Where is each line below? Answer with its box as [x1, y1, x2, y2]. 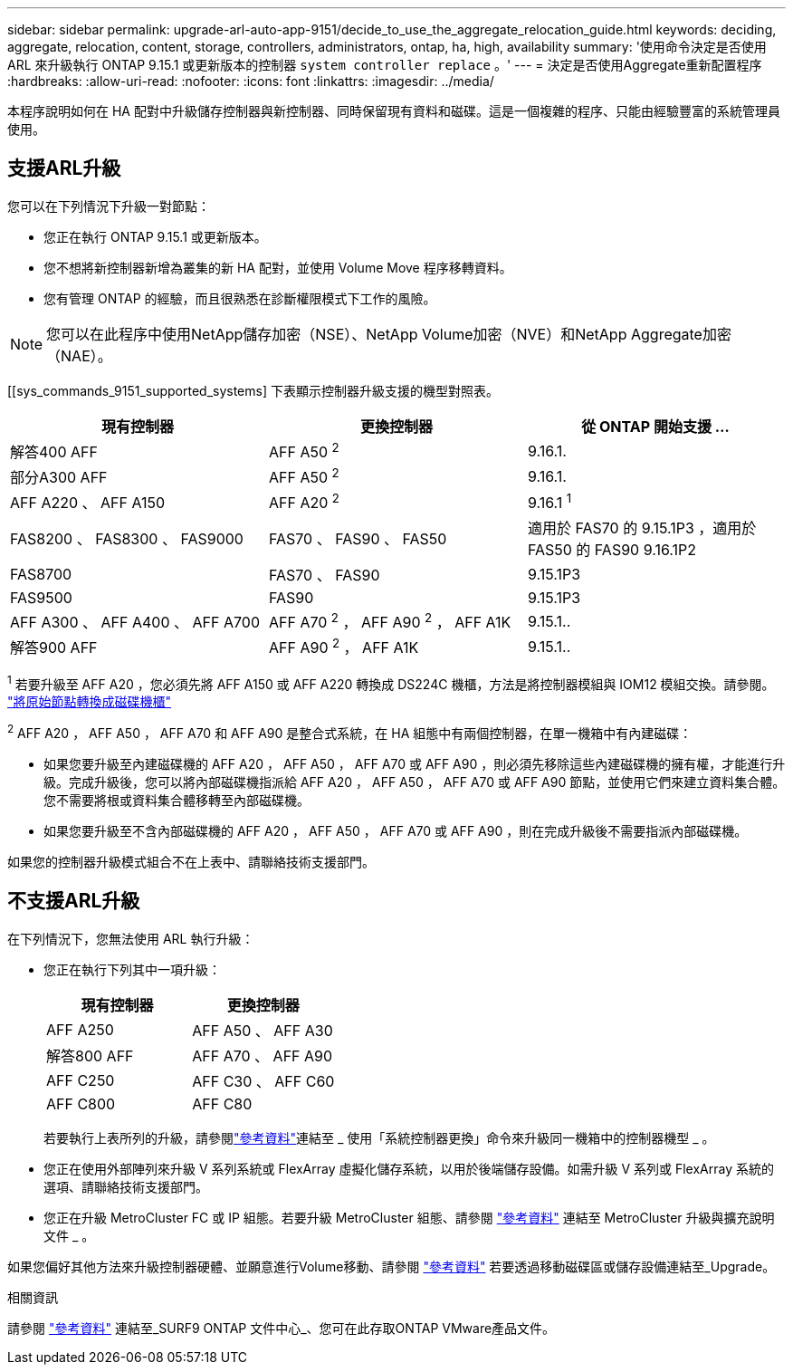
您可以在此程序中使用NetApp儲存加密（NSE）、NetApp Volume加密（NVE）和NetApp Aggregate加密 [46, 324, 731, 343]
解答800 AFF [46, 1046, 134, 1065]
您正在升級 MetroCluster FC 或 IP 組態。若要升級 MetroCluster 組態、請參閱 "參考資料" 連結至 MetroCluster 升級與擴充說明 [43, 1209, 775, 1225]
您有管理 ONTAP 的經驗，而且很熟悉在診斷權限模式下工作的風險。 [43, 290, 436, 306]
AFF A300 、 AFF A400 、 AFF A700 [10, 613, 260, 631]
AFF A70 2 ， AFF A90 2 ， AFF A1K [268, 609, 511, 632]
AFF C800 [46, 1094, 116, 1113]
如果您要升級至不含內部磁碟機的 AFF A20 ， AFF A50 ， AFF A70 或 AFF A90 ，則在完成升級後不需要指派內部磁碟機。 [43, 822, 748, 839]
